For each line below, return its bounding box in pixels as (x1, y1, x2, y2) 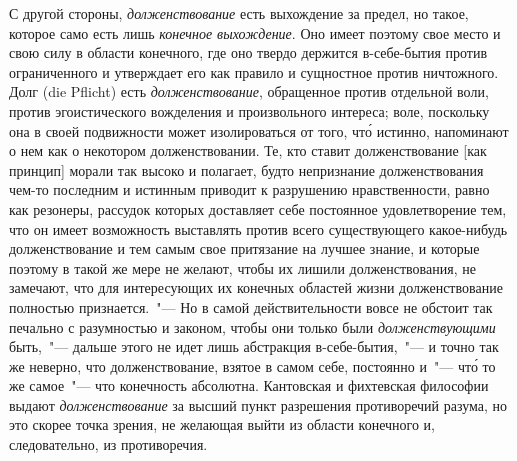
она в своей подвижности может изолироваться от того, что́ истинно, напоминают (9, 120, 509, 141)
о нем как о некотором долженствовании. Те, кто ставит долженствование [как (9, 140, 487, 161)
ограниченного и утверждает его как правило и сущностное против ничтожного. (9, 61, 499, 82)
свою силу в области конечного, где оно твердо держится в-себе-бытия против (9, 42, 488, 63)
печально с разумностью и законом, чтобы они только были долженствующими (9, 316, 496, 337)
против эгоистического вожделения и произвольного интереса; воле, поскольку (9, 100, 490, 121)
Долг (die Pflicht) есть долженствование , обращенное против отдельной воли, (9, 81, 489, 102)
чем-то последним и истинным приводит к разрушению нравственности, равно (9, 179, 490, 200)
